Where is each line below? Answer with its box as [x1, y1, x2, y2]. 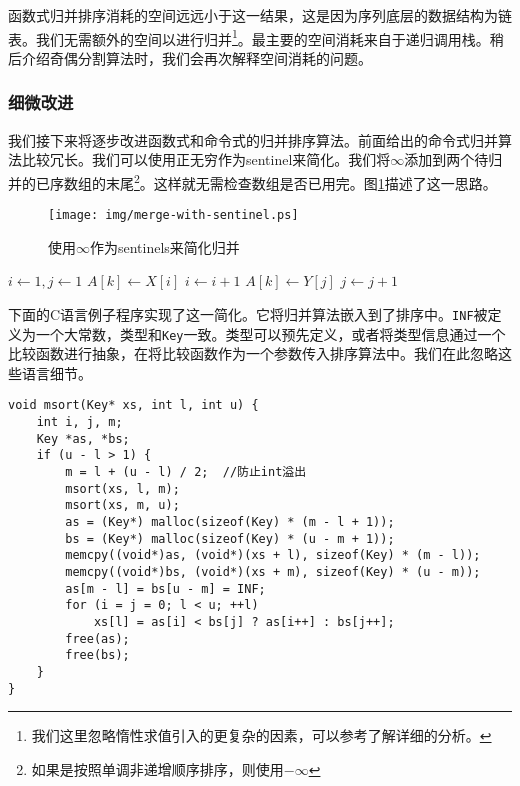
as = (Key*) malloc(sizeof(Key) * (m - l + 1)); [65, 515, 395, 530]
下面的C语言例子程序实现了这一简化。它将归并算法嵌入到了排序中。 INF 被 [8, 303, 488, 324]
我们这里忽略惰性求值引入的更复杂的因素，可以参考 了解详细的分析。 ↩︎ [31, 725, 492, 746]
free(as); [65, 631, 130, 646]
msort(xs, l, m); [65, 481, 180, 496]
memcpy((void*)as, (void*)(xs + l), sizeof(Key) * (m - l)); [65, 548, 481, 563]
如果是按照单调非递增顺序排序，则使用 [31, 758, 284, 779]
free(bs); [65, 648, 130, 663]
